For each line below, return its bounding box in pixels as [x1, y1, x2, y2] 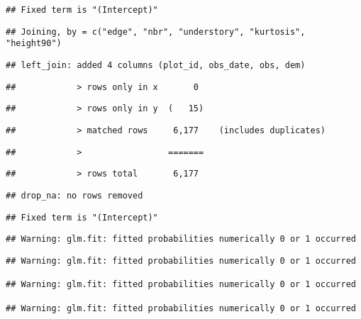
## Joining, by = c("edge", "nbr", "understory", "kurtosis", [6, 26, 306, 37]
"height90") [6, 38, 62, 49]
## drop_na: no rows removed [6, 190, 143, 201]
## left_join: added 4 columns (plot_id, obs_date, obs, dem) [6, 60, 306, 70]
